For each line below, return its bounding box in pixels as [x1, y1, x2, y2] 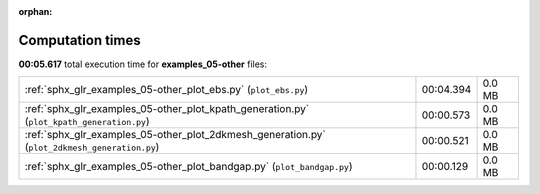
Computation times [18, 31, 141, 49]
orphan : [18, 6, 53, 17]
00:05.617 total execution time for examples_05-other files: [18, 58, 268, 70]
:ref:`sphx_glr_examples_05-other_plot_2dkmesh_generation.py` [24, 128, 327, 142]
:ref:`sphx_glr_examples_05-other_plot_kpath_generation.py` [24, 102, 310, 116]
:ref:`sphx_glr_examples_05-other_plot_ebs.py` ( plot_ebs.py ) [24, 83, 309, 97]
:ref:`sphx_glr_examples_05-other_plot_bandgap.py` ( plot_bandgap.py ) [24, 160, 353, 174]
